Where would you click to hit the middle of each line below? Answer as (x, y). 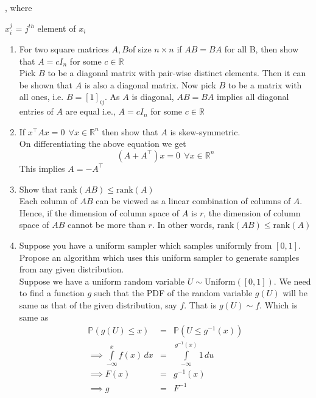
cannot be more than (106, 225)
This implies (42, 168)
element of (57, 28)
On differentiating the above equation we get (103, 144)
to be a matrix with (265, 84)
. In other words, (183, 225)
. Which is (279, 304)
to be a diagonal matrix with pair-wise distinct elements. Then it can (177, 73)
